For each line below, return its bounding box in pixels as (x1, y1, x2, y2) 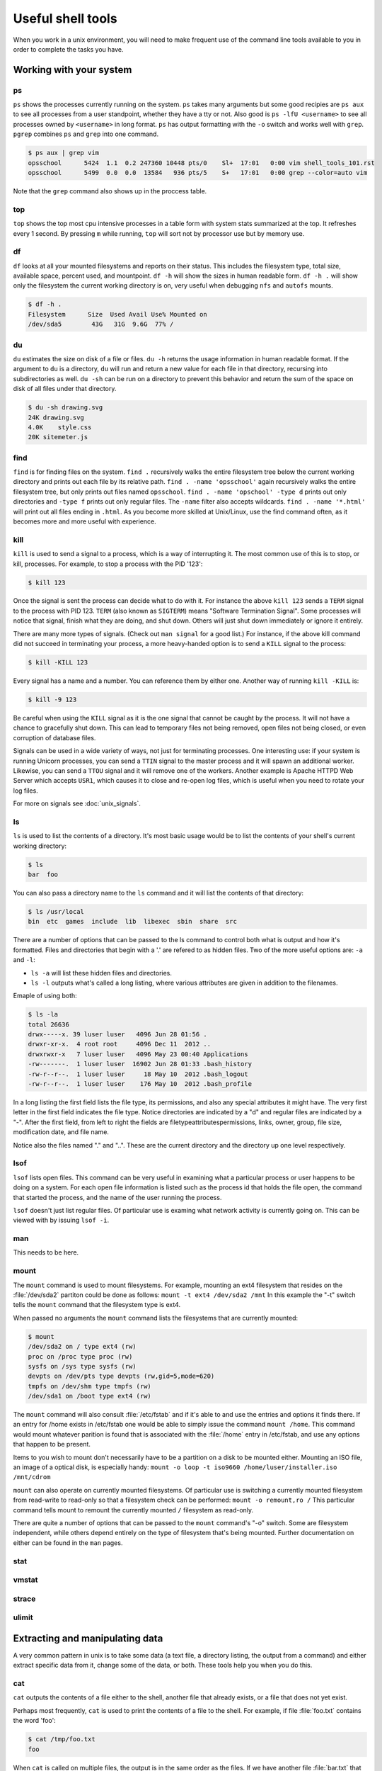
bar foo (28, 871, 59, 878)
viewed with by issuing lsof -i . (13, 1216, 110, 1225)
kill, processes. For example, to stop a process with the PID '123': (13, 560, 203, 568)
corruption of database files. (13, 733, 96, 742)
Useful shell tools (13, 11, 117, 26)
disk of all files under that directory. (13, 385, 117, 393)
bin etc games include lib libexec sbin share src (28, 917, 237, 926)
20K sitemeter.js (28, 433, 88, 441)
